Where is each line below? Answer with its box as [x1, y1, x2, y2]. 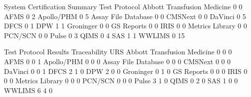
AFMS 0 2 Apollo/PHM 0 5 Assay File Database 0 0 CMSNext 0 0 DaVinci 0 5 [4, 11, 246, 21]
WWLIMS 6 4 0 [4, 85, 53, 95]
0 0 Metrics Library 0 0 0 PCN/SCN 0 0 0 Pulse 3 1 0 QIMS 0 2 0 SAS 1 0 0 [4, 75, 238, 86]
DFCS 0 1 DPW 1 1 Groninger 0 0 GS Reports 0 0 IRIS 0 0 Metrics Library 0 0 [4, 21, 247, 31]
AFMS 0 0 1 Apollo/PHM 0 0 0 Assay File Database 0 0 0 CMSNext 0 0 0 [4, 56, 231, 66]
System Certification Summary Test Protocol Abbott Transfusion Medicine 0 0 [4, 1, 243, 11]
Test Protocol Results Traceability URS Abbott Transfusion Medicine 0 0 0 [4, 47, 232, 57]
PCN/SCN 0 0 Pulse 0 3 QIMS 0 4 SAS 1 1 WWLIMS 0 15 [4, 30, 185, 40]
